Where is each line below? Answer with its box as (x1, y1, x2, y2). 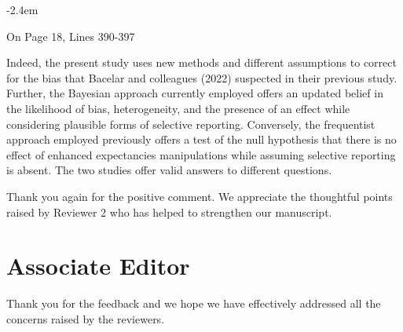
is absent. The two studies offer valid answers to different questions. (6, 162, 332, 178)
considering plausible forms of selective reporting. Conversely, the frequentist (6, 115, 376, 132)
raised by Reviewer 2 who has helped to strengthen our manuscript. (6, 203, 332, 220)
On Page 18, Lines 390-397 (6, 27, 135, 44)
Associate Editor (6, 250, 190, 282)
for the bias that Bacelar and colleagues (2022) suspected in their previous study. (6, 69, 398, 86)
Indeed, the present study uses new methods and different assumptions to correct (6, 54, 397, 71)
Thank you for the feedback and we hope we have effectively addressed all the (6, 295, 381, 312)
